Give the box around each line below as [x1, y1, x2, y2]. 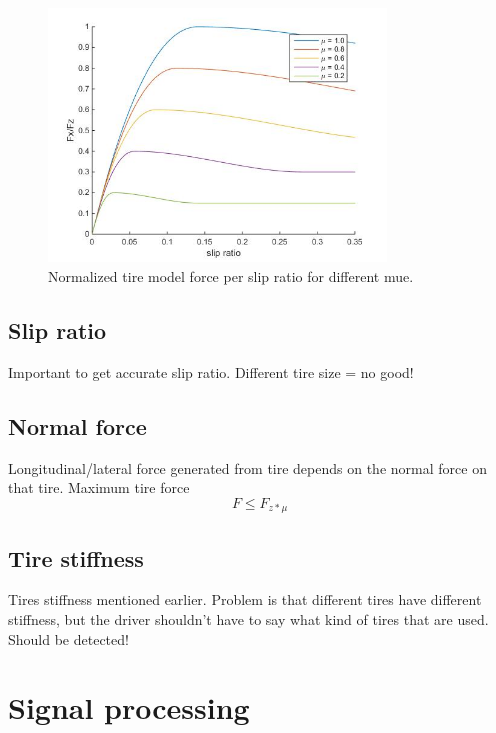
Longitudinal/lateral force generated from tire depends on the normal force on [8, 457, 487, 478]
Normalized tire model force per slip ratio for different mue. [48, 265, 414, 286]
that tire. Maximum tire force [8, 477, 190, 498]
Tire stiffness [8, 542, 144, 573]
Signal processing [8, 687, 250, 728]
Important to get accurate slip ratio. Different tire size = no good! [8, 361, 414, 382]
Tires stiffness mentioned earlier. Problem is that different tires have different [8, 589, 482, 610]
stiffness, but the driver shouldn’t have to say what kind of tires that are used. [8, 609, 489, 630]
